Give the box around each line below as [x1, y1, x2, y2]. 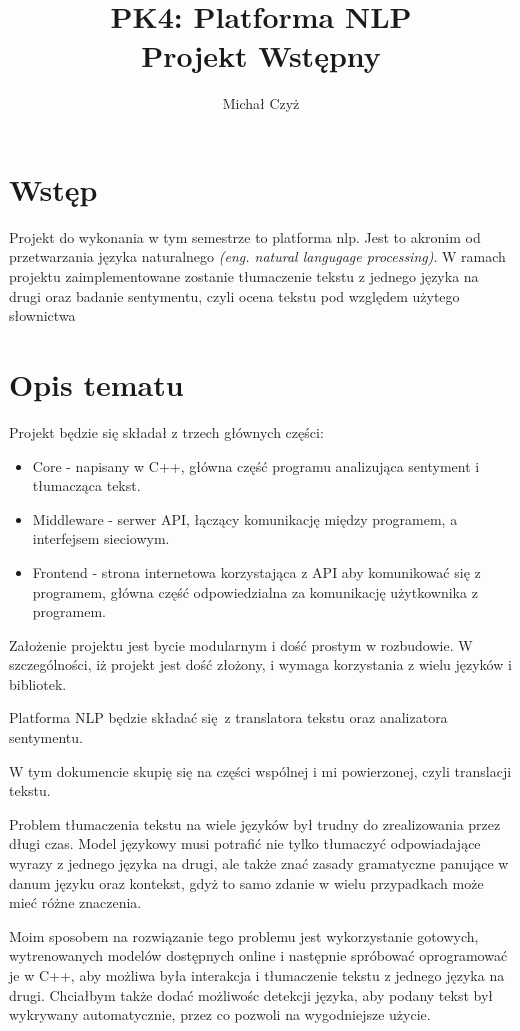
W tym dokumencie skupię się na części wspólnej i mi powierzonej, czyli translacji [9, 760, 512, 781]
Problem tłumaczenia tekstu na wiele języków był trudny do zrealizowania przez [9, 813, 501, 834]
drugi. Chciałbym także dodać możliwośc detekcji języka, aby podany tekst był [9, 984, 494, 1005]
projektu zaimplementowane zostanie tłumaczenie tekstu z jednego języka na [9, 266, 479, 287]
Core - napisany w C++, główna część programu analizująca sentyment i [32, 455, 480, 476]
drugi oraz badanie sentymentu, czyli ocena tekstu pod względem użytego [9, 285, 460, 306]
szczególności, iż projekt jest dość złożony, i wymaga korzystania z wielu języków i [9, 654, 512, 675]
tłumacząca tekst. [32, 475, 141, 496]
